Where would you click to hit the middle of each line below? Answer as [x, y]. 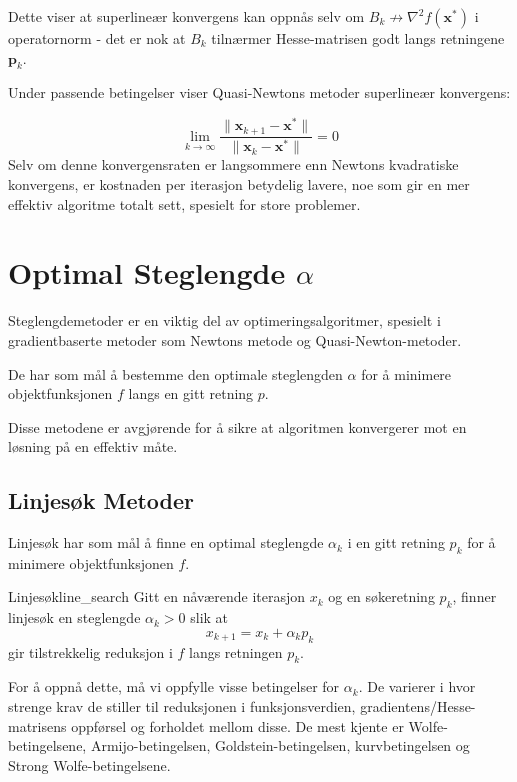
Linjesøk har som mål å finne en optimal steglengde [166, 542]
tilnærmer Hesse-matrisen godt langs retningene [358, 38]
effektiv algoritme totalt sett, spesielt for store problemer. [184, 203]
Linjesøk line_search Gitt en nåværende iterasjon [157, 596]
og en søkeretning [381, 596]
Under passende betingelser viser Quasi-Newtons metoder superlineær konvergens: [259, 92]
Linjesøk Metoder [101, 500]
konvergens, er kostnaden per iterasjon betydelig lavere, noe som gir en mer [239, 184]
